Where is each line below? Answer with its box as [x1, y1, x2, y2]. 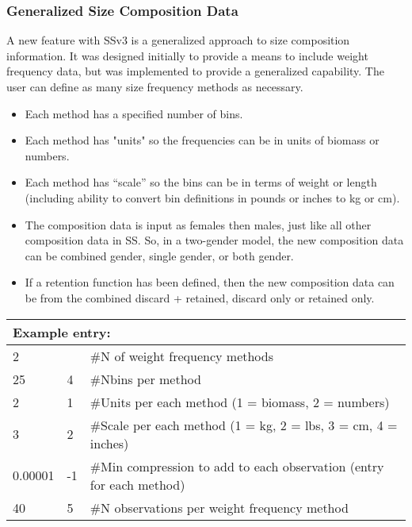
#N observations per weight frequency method [90, 498, 349, 517]
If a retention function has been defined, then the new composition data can [25, 274, 395, 290]
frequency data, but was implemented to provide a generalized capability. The [6, 63, 384, 79]
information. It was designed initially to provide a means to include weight [6, 47, 368, 63]
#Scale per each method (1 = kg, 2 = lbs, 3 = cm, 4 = [90, 415, 398, 434]
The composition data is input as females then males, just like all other [25, 216, 372, 233]
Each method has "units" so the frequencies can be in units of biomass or [25, 132, 380, 148]
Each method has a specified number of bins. [25, 105, 243, 121]
